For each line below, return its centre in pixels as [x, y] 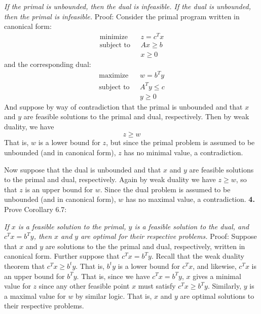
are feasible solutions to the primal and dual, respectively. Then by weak [136, 116]
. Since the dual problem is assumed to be [165, 189]
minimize [114, 37]
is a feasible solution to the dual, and [192, 226]
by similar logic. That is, [114, 295]
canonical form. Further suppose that [62, 256]
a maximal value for [35, 295]
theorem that [25, 266]
